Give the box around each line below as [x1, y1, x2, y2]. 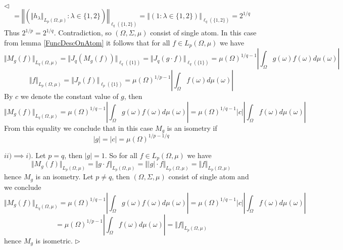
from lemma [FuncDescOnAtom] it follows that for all [4, 37, 170, 47]
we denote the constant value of [20, 91, 119, 102]
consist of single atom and [168, 171, 249, 182]
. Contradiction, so [54, 27, 112, 38]
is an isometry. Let [35, 171, 93, 182]
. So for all [105, 149, 137, 160]
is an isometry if [167, 122, 217, 133]
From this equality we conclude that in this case [4, 122, 153, 133]
